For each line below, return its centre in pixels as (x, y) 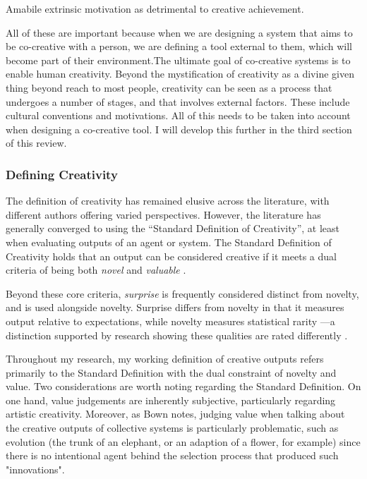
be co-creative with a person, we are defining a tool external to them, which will (179, 46)
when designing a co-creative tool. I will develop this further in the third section (179, 129)
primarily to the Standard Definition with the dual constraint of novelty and (171, 372)
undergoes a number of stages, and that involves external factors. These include (178, 101)
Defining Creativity (62, 174)
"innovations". (35, 469)
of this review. (36, 143)
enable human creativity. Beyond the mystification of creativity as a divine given (180, 74)
